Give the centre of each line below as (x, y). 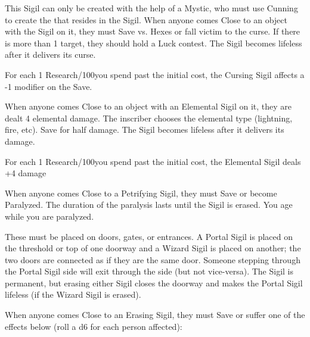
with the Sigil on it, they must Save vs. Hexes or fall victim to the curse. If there (153, 31)
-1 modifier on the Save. (49, 86)
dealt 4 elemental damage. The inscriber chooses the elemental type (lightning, (149, 118)
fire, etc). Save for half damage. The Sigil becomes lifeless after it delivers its (145, 130)
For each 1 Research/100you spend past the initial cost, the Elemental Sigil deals (153, 161)
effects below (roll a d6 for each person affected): (94, 326)
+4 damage (26, 173)
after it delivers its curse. (50, 54)
